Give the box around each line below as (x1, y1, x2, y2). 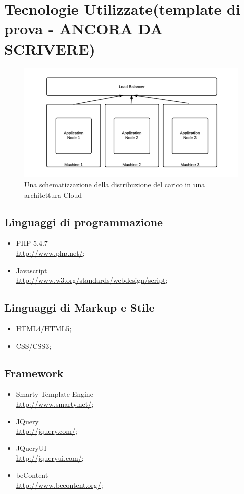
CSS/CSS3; (16, 340, 52, 351)
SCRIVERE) (4, 38, 95, 59)
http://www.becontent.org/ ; (16, 479, 103, 490)
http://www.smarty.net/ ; (16, 399, 94, 409)
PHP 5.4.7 (16, 238, 48, 248)
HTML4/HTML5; (16, 323, 72, 334)
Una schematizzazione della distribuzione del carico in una (24, 179, 205, 190)
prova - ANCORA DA (4, 18, 163, 39)
